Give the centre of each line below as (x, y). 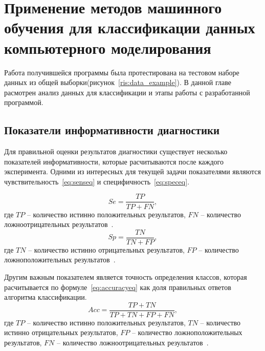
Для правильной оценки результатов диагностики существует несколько (116, 151)
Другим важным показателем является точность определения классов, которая (126, 276)
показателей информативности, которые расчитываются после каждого (114, 161)
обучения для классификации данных (130, 27)
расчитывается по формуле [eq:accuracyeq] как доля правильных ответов (118, 287)
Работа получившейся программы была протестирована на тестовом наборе (122, 72)
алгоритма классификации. (46, 297)
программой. (24, 102)
